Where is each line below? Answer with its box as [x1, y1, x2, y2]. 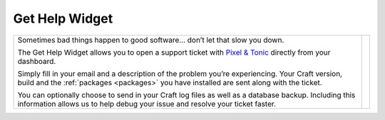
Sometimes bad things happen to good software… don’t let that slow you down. [17, 35, 284, 45]
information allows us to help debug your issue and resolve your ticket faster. [17, 99, 277, 109]
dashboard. [17, 56, 56, 66]
